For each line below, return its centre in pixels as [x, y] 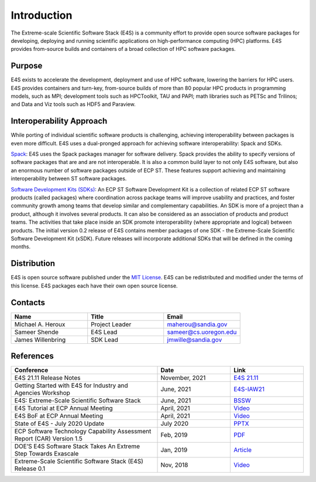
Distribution [33, 264]
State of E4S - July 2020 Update [59, 423]
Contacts [28, 302]
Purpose [27, 66]
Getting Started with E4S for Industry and [71, 385]
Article [242, 450]
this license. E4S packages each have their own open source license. [94, 286]
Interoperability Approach [59, 121]
